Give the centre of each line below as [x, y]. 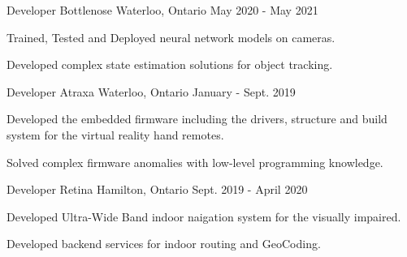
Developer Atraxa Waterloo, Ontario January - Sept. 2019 [151, 91]
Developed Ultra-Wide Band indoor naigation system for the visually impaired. [204, 216]
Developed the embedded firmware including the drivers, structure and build [197, 119]
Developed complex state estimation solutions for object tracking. [170, 64]
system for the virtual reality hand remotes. [115, 134]
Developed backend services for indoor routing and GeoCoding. [164, 244]
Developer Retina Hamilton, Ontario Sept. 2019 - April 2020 [157, 189]
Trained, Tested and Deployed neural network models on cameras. [171, 37]
